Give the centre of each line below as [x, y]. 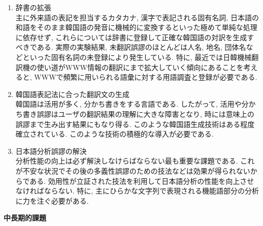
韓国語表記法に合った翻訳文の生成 [72, 94]
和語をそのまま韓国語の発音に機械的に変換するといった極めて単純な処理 [136, 27]
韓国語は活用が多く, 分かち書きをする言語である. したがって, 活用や [128, 104]
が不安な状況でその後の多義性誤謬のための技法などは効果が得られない [133, 170]
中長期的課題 [25, 218]
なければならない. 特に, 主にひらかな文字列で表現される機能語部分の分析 [137, 191]
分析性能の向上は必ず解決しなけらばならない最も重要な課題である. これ [135, 161]
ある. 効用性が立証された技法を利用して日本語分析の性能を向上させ [142, 181]
